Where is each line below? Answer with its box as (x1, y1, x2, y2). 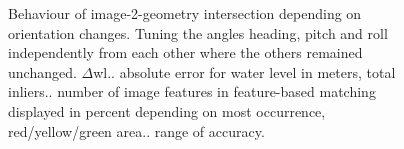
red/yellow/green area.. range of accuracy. (8, 120, 265, 141)
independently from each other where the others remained (8, 42, 363, 63)
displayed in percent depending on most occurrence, (8, 100, 326, 121)
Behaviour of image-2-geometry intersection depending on (8, 3, 362, 23)
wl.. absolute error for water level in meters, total (93, 61, 396, 82)
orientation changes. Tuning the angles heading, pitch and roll (8, 22, 388, 43)
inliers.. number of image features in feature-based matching (8, 81, 376, 102)
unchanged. (8, 61, 77, 82)
